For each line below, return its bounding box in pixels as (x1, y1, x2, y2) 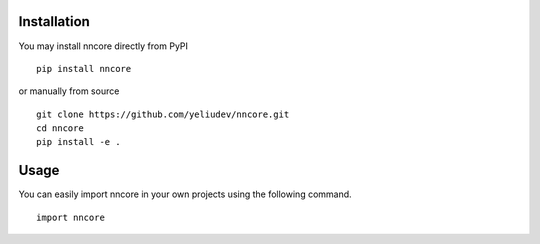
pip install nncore (36, 63, 132, 74)
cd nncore (36, 123, 84, 134)
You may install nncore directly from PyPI (18, 40, 189, 52)
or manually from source (18, 85, 120, 97)
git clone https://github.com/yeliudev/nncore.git (36, 108, 290, 120)
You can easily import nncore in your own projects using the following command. (18, 188, 352, 200)
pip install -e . (36, 136, 121, 148)
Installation (18, 13, 90, 30)
